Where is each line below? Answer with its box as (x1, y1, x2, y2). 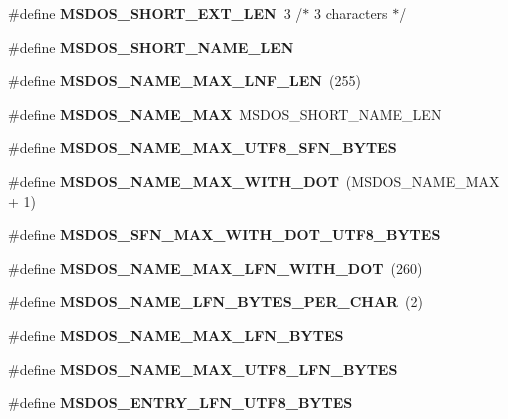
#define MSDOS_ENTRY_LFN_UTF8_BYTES (8, 392, 353, 413)
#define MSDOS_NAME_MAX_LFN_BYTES (8, 324, 344, 345)
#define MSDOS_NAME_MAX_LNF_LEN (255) (8, 70, 361, 91)
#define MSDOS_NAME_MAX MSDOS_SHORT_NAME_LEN (8, 103, 442, 124)
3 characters (313, 3, 388, 23)
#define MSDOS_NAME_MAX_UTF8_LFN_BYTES (8, 358, 398, 379)
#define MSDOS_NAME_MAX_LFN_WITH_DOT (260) (8, 257, 423, 278)
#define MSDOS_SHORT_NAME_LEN (8, 36, 294, 57)
